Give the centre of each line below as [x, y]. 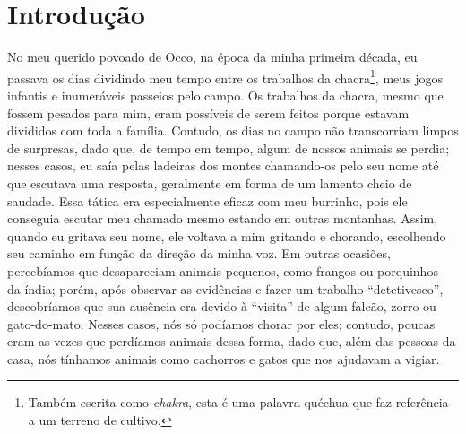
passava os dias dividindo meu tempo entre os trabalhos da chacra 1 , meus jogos [225, 76]
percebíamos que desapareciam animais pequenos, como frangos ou [190, 270]
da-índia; [31, 288]
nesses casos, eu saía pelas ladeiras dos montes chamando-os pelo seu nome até [223, 165]
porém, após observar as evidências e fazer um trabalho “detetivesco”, [251, 288]
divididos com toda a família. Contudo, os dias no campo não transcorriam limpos [233, 130]
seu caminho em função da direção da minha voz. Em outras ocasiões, [199, 253]
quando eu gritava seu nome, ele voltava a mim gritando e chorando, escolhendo [227, 235]
